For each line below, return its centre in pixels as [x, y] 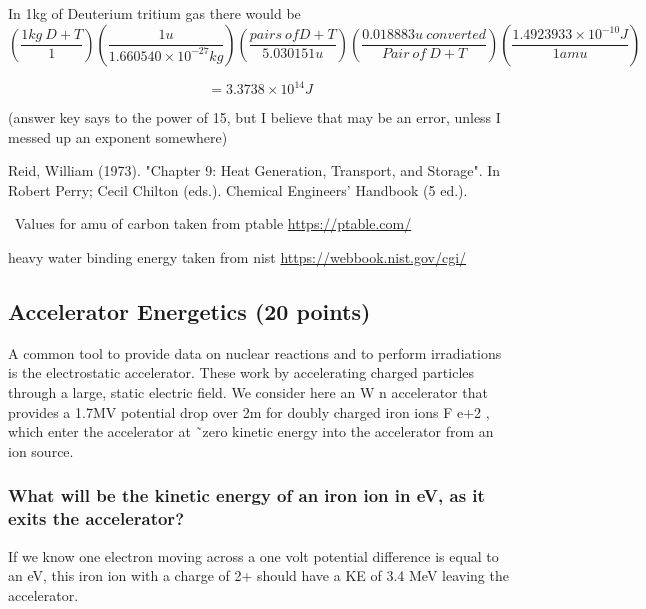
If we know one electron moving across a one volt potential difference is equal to [253, 555]
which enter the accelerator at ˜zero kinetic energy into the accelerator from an [251, 431]
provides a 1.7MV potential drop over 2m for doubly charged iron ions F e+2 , [249, 411]
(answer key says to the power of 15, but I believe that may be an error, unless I [254, 117]
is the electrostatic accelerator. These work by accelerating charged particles [241, 372]
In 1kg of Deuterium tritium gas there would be [154, 13]
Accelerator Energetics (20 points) [189, 311]
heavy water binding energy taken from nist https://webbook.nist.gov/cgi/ [237, 257]
